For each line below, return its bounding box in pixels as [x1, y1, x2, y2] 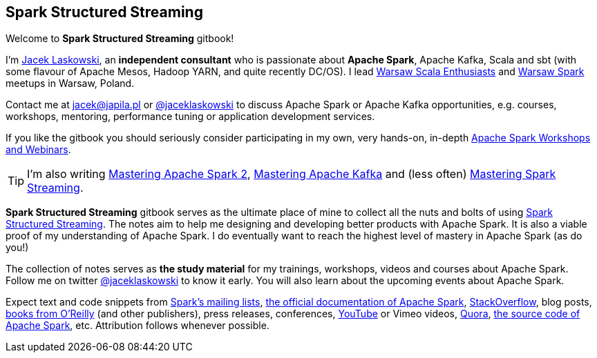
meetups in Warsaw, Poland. [6, 77, 135, 90]
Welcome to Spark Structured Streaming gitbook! [6, 32, 234, 45]
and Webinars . [6, 143, 71, 156]
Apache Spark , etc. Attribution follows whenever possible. [6, 319, 269, 332]
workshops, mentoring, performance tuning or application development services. [6, 110, 375, 123]
